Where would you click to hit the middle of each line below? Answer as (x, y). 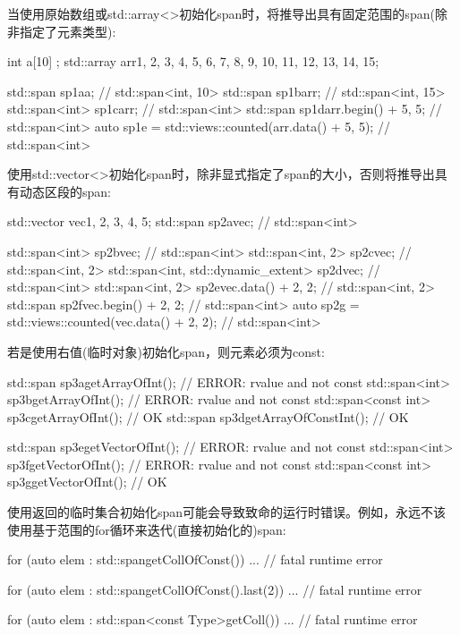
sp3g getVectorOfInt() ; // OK (87, 482)
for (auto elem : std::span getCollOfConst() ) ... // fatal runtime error (195, 559)
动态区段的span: (65, 191)
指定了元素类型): (68, 31)
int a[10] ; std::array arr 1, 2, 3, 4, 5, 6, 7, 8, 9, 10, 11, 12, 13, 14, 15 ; (193, 61)
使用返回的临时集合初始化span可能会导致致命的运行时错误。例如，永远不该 (227, 512)
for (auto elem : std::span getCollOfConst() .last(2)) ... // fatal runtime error (215, 589)
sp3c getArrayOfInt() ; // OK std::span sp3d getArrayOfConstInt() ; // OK (208, 416)
